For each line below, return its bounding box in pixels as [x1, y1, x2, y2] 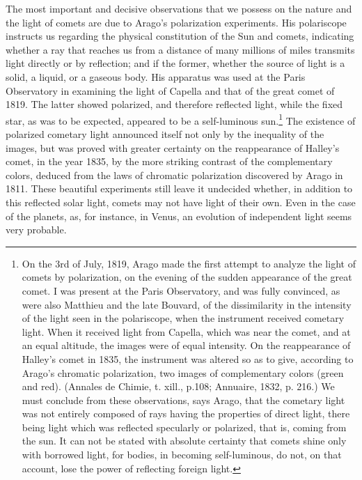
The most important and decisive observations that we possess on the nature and [6, 1, 352, 15]
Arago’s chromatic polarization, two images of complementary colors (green [22, 365, 344, 380]
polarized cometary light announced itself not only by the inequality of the [6, 127, 324, 141]
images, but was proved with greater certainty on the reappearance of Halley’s [6, 140, 340, 155]
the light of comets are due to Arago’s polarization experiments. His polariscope [6, 15, 347, 29]
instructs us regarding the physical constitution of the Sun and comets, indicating [6, 29, 354, 43]
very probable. [6, 222, 67, 237]
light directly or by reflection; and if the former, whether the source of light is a [6, 56, 345, 70]
